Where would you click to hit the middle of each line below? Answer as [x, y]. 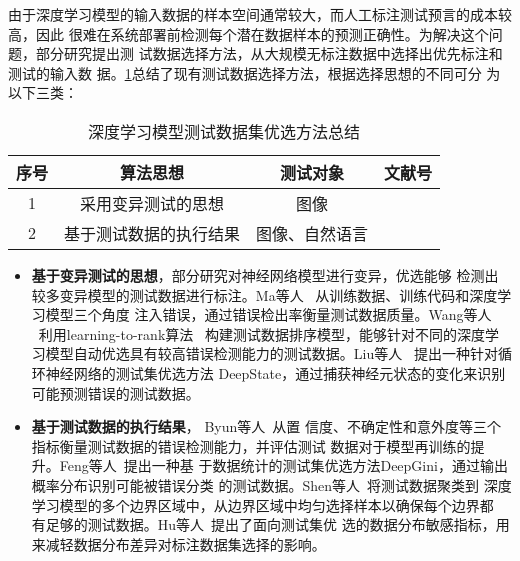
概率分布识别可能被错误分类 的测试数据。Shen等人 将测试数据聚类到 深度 [271, 484]
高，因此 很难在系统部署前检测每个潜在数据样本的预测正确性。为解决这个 [248, 33]
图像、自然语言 [312, 233]
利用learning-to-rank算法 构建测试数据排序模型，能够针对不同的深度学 [268, 333]
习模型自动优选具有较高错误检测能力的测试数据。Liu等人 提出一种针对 [264, 353]
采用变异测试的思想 [152, 203]
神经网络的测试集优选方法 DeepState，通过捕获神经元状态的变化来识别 [275, 372]
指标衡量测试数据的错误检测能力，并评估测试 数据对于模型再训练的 [251, 445]
